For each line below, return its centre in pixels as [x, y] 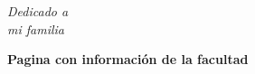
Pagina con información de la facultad [128, 59]
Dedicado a [38, 11]
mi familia [36, 28]
